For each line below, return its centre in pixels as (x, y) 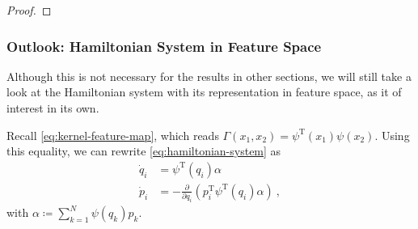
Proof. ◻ (29, 10)
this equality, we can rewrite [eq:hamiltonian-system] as (144, 151)
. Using (392, 135)
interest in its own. (53, 108)
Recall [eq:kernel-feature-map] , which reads (113, 135)
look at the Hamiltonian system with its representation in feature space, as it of (204, 92)
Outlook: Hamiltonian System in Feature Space (164, 46)
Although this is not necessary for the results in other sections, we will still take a (209, 76)
